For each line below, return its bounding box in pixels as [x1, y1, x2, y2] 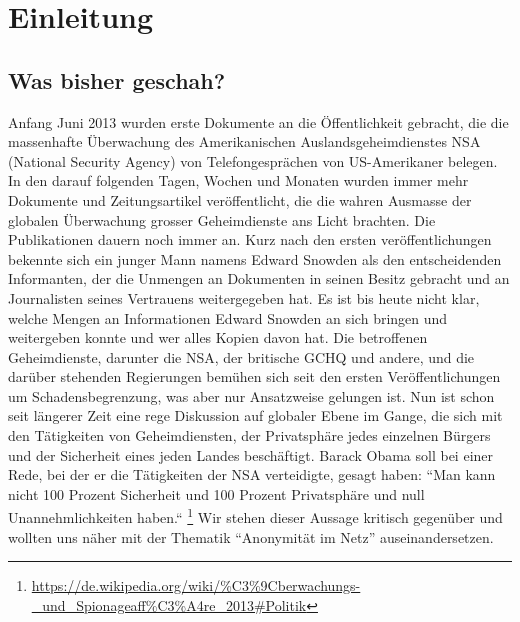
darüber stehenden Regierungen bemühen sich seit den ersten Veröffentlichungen [8, 366, 501, 387]
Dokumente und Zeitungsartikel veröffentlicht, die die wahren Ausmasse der [8, 189, 472, 210]
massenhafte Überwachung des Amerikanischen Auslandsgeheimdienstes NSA [8, 131, 481, 152]
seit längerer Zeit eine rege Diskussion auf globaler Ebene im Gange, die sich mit [8, 405, 503, 426]
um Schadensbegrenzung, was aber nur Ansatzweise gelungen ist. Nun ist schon [8, 385, 495, 406]
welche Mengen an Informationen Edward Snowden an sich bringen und [8, 307, 448, 328]
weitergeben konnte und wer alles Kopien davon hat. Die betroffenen [8, 327, 428, 348]
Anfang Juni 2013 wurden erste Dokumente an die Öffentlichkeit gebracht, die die [8, 111, 509, 132]
